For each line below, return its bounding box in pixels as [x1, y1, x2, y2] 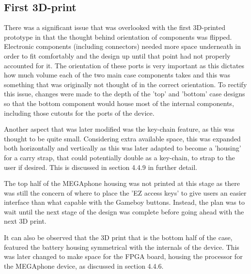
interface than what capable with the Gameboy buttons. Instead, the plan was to [4, 197, 245, 207]
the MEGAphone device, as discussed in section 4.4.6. [4, 260, 164, 271]
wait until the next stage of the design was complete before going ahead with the [4, 206, 244, 216]
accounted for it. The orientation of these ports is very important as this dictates [4, 60, 245, 70]
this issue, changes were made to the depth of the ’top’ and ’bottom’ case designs [4, 89, 245, 99]
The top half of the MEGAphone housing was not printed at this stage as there [4, 178, 240, 188]
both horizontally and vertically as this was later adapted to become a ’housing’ [4, 143, 241, 153]
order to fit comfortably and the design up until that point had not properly [4, 50, 231, 61]
